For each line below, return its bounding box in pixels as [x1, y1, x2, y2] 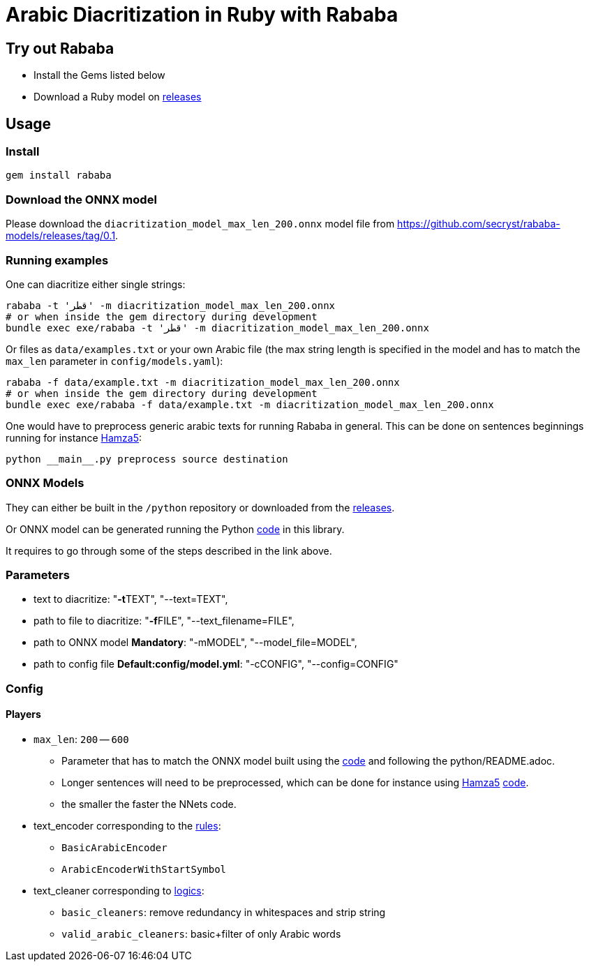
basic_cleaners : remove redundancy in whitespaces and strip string [61, 906, 386, 918]
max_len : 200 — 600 [33, 733, 129, 745]
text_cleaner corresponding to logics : [33, 884, 204, 897]
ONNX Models [6, 476, 84, 490]
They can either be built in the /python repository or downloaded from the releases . [6, 501, 395, 514]
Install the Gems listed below [33, 69, 165, 82]
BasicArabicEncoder [61, 841, 167, 853]
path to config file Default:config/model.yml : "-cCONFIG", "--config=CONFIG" [33, 658, 398, 670]
